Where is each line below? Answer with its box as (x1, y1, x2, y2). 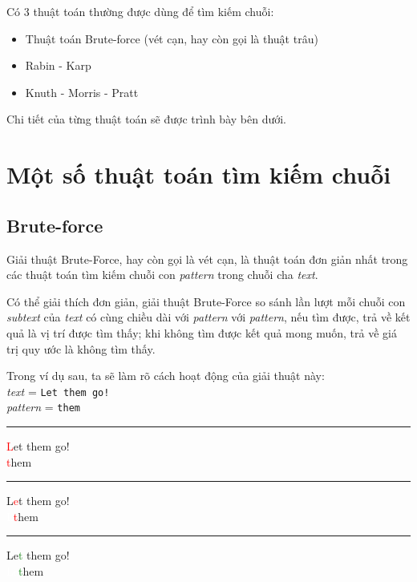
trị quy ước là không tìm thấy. (6, 340, 156, 357)
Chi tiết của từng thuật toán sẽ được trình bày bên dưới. (6, 111, 286, 127)
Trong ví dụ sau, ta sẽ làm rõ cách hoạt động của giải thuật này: (6, 367, 325, 384)
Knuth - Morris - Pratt (25, 83, 139, 100)
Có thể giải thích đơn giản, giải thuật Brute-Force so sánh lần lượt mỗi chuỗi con (6, 293, 406, 309)
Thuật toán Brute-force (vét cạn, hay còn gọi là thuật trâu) (25, 30, 318, 46)
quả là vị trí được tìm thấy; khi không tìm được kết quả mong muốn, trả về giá (6, 324, 397, 341)
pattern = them (6, 398, 80, 415)
